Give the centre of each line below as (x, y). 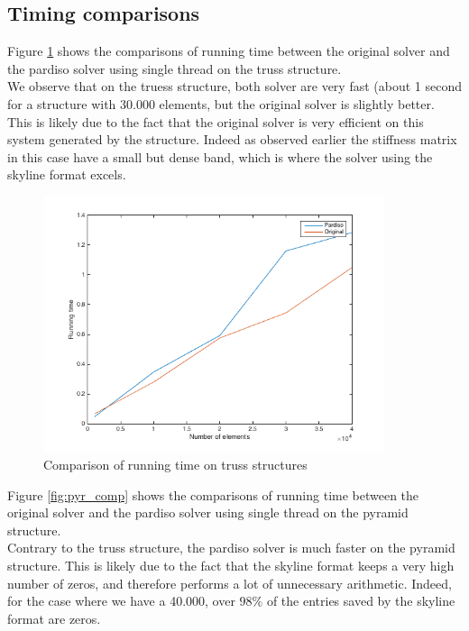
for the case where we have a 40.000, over (121, 601)
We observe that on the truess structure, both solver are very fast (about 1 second (235, 86)
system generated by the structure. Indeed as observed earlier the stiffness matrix (232, 139)
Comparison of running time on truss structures (175, 464)
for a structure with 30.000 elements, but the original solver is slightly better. (221, 103)
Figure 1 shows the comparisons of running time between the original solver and (229, 51)
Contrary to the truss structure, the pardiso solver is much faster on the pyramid (231, 548)
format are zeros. (54, 618)
